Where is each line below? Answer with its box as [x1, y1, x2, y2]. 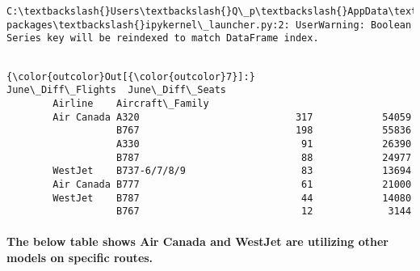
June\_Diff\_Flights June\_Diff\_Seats [6, 84, 227, 96]
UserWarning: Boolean [295, 19, 412, 31]
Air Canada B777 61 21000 [52, 178, 412, 190]
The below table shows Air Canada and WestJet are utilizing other [6, 233, 388, 250]
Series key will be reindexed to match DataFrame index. [6, 32, 319, 44]
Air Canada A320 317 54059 [52, 111, 412, 123]
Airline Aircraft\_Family [52, 97, 209, 109]
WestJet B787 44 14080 [52, 192, 412, 204]
